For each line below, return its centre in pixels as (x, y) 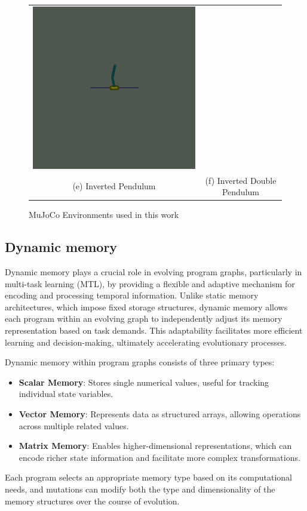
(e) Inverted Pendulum (114, 186)
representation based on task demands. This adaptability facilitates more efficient (154, 330)
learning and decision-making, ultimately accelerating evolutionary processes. (146, 342)
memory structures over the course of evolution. (92, 501)
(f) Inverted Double (241, 180)
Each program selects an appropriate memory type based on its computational (148, 477)
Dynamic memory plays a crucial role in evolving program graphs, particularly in (153, 272)
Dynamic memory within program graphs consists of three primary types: (140, 362)
